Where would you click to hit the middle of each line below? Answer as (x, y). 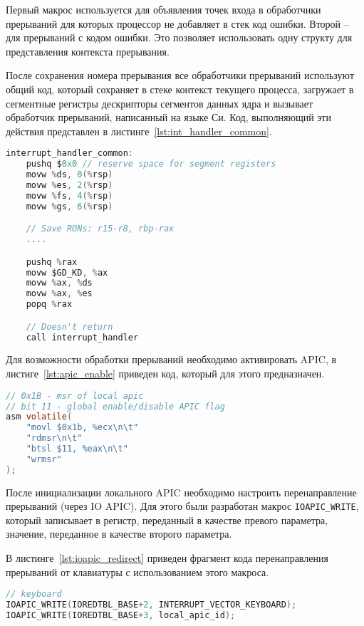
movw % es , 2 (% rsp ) (69, 185)
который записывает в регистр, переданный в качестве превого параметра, (167, 520)
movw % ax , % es (59, 294)
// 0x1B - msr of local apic (75, 396)
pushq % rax (52, 262)
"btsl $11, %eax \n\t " (77, 449)
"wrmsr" (44, 459)
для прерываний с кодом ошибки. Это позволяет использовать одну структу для (179, 37)
